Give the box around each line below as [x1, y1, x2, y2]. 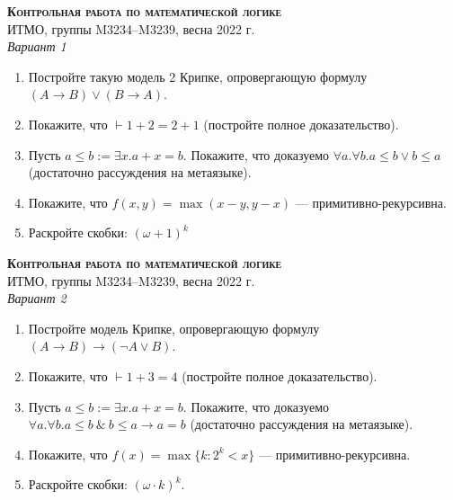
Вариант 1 [7, 37, 67, 56]
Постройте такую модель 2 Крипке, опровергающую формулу [28, 67, 368, 85]
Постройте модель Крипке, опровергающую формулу [28, 318, 320, 337]
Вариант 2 [7, 289, 67, 308]
